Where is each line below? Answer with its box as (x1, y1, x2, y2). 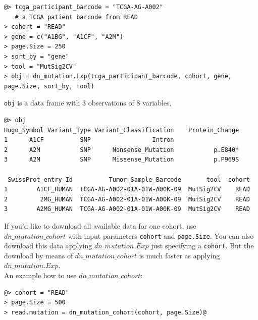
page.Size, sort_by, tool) (4, 82, 94, 90)
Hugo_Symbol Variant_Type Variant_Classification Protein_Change (4, 126, 239, 134)
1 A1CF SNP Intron (4, 136, 174, 144)
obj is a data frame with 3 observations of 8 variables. (4, 97, 172, 108)
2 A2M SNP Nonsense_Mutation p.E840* (4, 146, 239, 153)
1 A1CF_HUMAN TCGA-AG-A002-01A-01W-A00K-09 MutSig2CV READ (4, 186, 250, 193)
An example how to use (4, 270, 77, 281)
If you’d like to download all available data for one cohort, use (4, 220, 196, 231)
